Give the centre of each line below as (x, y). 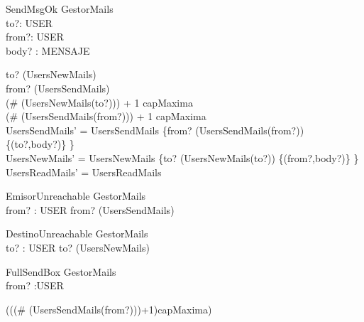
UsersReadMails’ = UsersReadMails (84, 172)
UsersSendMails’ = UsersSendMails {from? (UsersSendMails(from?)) (155, 130)
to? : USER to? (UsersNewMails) (78, 247)
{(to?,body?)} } (40, 144)
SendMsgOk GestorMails (60, 9)
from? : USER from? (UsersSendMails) (90, 209)
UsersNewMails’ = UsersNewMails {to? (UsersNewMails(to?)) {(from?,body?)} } (182, 157)
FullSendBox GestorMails (61, 271)
